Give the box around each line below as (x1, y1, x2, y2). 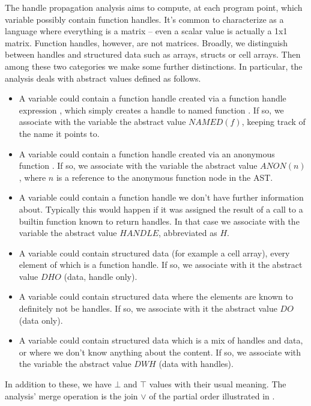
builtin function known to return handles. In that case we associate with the (19, 214, 300, 227)
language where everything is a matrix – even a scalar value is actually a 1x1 (5, 25, 288, 37)
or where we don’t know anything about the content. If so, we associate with (19, 345, 301, 358)
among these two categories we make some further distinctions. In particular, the (5, 59, 303, 72)
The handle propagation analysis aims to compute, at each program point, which (5, 1, 303, 13)
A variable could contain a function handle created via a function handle (19, 92, 286, 105)
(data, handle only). (64, 270, 137, 282)
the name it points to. (19, 127, 100, 139)
